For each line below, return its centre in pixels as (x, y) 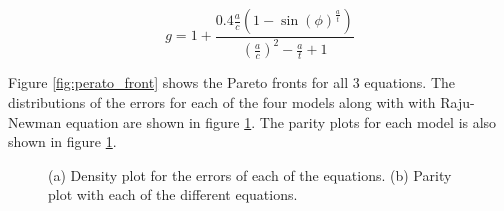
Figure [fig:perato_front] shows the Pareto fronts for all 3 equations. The (232, 82)
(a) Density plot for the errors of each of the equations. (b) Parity (250, 174)
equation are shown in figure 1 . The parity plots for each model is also (281, 121)
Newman (35, 121)
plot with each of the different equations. (173, 194)
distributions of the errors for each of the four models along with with (222, 101)
